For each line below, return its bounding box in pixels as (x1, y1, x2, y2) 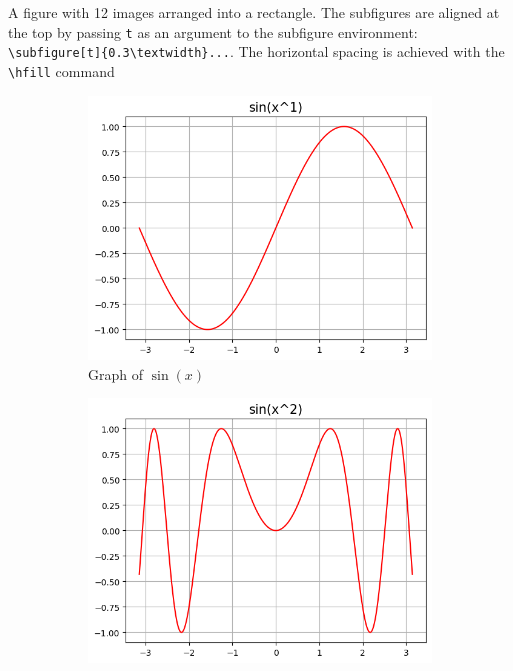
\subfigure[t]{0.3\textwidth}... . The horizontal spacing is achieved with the (8, 41, 505, 62)
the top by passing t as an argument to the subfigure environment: (8, 21, 418, 42)
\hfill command (8, 60, 115, 81)
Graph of (88, 363, 143, 384)
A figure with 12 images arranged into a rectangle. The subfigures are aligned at (8, 2, 500, 22)
